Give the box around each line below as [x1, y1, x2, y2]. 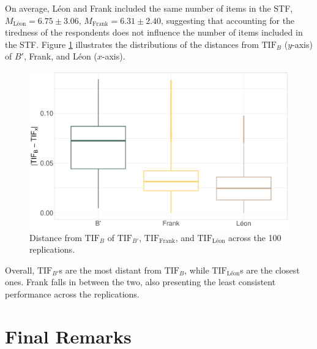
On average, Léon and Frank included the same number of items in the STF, [5, 2, 293, 14]
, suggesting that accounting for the [161, 13, 295, 26]
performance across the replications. [5, 288, 140, 301]
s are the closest [240, 263, 300, 276]
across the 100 [228, 231, 282, 244]
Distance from [29, 231, 82, 244]
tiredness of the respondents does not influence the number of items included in [5, 26, 303, 39]
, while [184, 263, 209, 276]
